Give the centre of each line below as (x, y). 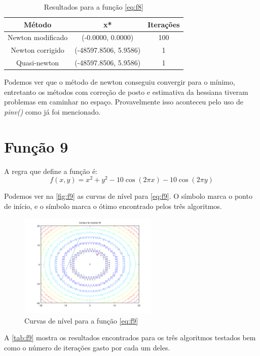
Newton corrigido (38, 50)
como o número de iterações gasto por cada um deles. (87, 347)
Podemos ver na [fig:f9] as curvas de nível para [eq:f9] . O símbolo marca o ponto (128, 196)
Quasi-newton (38, 63)
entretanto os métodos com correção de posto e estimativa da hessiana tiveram (126, 92)
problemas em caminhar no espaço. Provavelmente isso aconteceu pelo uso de (124, 102)
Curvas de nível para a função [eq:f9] (81, 320)
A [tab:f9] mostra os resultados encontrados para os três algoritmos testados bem (130, 337)
